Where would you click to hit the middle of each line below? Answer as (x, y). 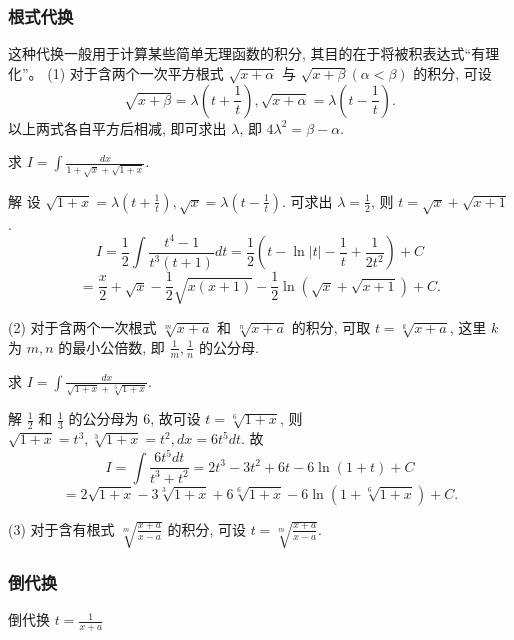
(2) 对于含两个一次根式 (82, 327)
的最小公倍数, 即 (111, 346)
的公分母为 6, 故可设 (134, 418)
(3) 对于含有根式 (61, 528)
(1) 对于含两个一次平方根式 (135, 72)
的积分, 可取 (331, 327)
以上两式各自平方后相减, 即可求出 (117, 127)
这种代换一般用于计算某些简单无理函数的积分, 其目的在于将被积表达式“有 (247, 53)
